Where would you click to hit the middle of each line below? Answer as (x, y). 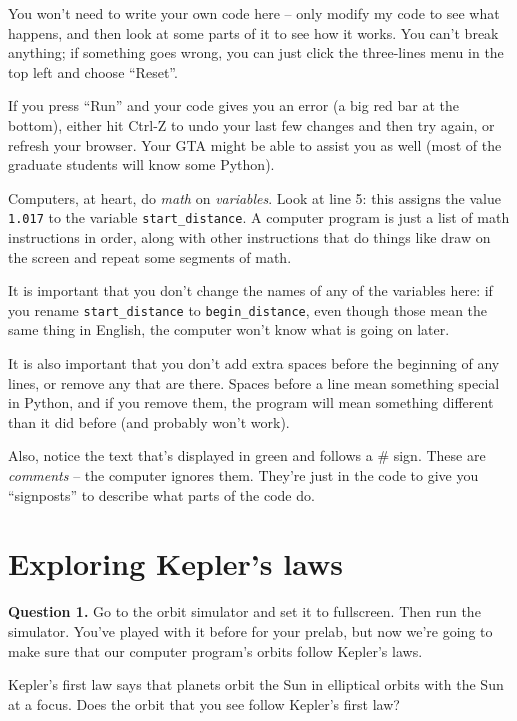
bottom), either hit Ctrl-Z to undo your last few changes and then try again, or (251, 124)
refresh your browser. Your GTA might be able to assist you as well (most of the (255, 144)
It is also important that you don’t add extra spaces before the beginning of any (254, 363)
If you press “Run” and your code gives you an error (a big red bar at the (234, 105)
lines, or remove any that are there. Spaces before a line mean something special (254, 382)
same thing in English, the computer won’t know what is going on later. (229, 329)
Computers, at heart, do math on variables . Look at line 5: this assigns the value (254, 197)
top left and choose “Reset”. (93, 71)
